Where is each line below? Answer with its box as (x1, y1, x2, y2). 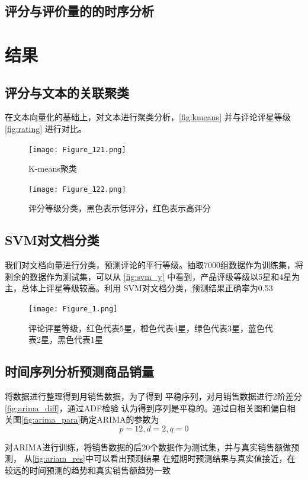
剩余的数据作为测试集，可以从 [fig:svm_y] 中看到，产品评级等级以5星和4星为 (5, 270, 300, 282)
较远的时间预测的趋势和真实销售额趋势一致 (5, 464, 171, 476)
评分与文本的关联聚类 (5, 83, 129, 101)
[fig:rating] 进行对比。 (5, 122, 86, 134)
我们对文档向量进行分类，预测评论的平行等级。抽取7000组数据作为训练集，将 (5, 259, 303, 271)
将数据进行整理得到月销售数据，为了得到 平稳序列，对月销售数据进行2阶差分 (5, 390, 302, 402)
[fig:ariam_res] (32, 452, 85, 465)
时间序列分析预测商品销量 (5, 362, 154, 381)
